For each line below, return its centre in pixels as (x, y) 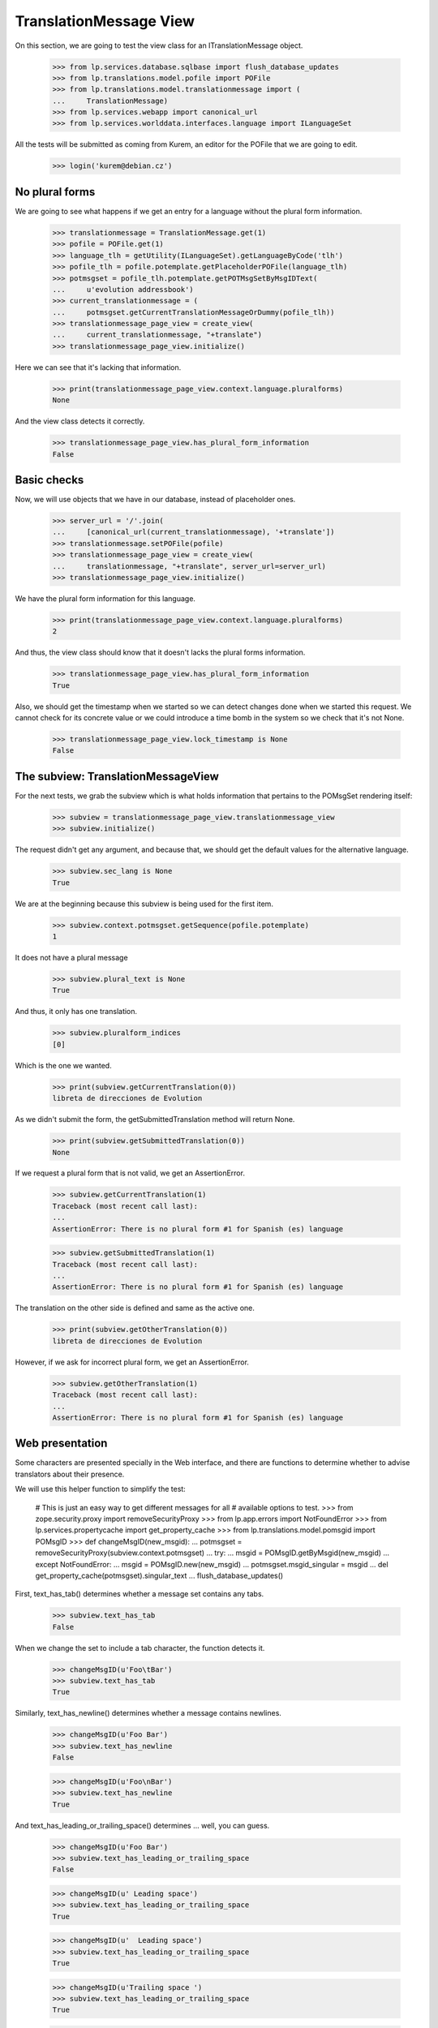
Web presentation (61, 1444)
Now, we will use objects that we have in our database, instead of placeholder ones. (155, 500)
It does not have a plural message (72, 958)
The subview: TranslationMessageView (117, 776)
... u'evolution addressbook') (123, 289)
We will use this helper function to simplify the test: (100, 1489)
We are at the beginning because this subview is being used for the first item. (144, 904)
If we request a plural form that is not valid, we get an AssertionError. (130, 1173)
